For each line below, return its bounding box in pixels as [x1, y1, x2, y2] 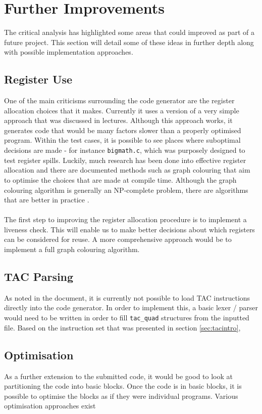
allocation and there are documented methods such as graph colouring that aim [4, 164, 250, 175]
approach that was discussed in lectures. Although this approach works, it [4, 115, 233, 126]
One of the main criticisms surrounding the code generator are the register [4, 95, 235, 106]
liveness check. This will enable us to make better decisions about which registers [4, 224, 255, 234]
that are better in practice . [4, 194, 89, 205]
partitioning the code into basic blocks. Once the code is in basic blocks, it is [4, 381, 242, 391]
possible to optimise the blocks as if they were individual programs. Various [4, 390, 238, 401]
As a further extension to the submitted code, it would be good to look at [4, 370, 233, 381]
